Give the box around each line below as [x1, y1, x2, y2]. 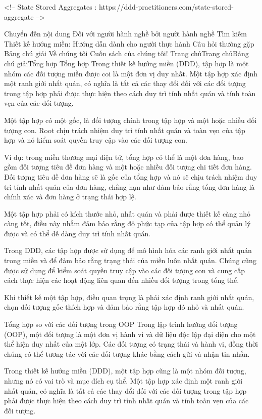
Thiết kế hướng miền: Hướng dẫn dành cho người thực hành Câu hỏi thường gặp [4, 38, 254, 49]
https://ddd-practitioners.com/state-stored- [98, 2, 234, 12]
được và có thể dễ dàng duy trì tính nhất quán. [4, 228, 151, 238]
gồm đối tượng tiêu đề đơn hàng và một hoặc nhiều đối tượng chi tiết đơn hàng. [4, 161, 252, 172]
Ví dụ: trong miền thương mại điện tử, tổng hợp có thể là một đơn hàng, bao [4, 151, 244, 162]
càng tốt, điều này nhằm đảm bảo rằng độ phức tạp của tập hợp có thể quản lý [4, 218, 251, 229]
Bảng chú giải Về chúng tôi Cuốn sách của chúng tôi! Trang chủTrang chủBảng [4, 48, 249, 59]
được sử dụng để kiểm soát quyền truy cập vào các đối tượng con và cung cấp [4, 265, 245, 275]
